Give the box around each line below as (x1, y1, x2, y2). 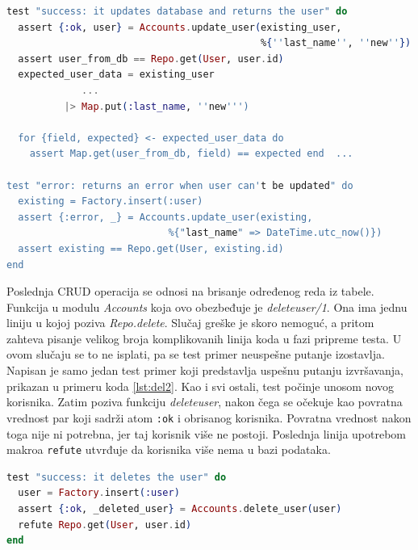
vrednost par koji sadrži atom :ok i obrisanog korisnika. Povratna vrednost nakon (6, 409, 412, 426)
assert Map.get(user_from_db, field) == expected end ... (29, 148, 353, 160)
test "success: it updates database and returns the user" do (6, 6, 348, 17)
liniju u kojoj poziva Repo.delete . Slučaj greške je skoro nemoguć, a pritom (6, 314, 374, 331)
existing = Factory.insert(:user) (18, 195, 203, 208)
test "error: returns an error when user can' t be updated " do (6, 179, 353, 191)
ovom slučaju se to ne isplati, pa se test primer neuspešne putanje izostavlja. (6, 346, 385, 363)
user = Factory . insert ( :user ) (18, 487, 180, 499)
